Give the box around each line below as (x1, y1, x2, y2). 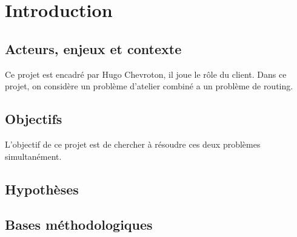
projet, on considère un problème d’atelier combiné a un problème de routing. (5, 80, 293, 92)
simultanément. (5, 149, 62, 162)
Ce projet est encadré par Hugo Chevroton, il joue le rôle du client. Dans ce (5, 67, 287, 80)
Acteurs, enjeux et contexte (5, 39, 182, 58)
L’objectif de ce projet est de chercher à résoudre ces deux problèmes (5, 137, 261, 150)
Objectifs (5, 109, 62, 128)
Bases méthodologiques (5, 215, 153, 234)
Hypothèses (5, 179, 79, 198)
